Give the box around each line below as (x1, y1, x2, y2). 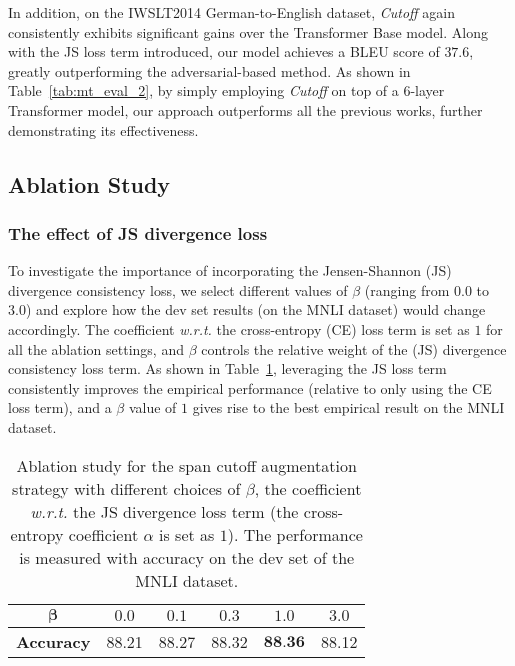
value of (128, 397, 177, 418)
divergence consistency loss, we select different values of (8, 279, 348, 300)
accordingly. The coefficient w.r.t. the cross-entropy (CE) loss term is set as (8, 318, 470, 339)
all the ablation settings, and (8, 338, 184, 359)
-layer (410, 80, 445, 101)
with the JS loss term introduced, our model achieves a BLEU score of (8, 41, 440, 62)
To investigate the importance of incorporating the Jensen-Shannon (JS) (8, 260, 452, 281)
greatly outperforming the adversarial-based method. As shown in (8, 60, 411, 81)
